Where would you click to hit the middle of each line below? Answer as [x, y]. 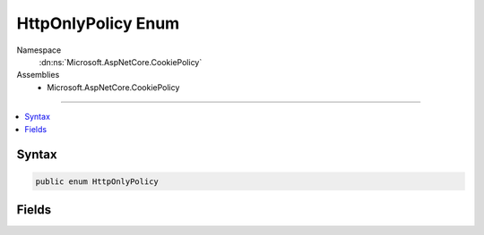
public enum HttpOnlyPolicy [97, 181]
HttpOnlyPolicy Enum [98, 23]
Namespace [39, 50]
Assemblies [38, 75]
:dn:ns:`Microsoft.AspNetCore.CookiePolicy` [121, 62]
